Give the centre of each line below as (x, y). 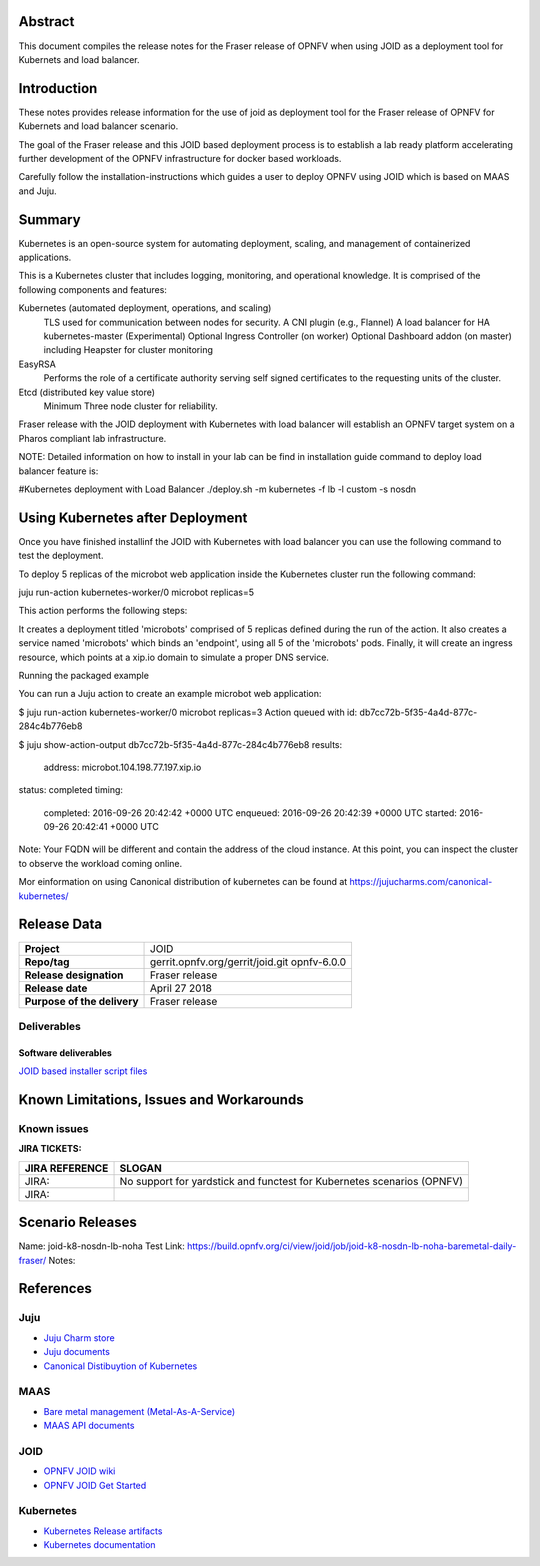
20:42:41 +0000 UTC (115, 827)
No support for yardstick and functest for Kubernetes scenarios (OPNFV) (291, 1181)
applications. (45, 257)
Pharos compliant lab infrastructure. (92, 438)
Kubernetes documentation (99, 1545)
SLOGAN (140, 1168)
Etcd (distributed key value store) (86, 392)
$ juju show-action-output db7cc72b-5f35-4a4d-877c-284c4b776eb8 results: (180, 744)
